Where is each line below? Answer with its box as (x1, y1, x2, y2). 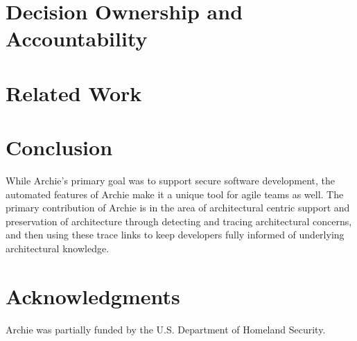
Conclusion (6, 133, 113, 161)
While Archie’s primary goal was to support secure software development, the (6, 173, 336, 188)
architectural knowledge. (6, 241, 110, 256)
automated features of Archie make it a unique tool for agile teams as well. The (6, 186, 344, 201)
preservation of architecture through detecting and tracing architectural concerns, (6, 213, 352, 228)
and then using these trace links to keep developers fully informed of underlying (6, 227, 345, 242)
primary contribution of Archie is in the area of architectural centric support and (6, 200, 350, 215)
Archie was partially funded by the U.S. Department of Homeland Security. (6, 322, 326, 336)
